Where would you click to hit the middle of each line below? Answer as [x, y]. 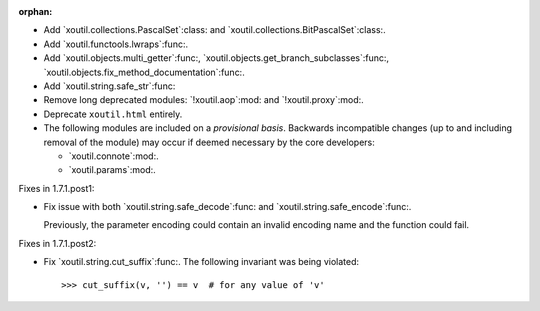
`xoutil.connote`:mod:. [113, 156]
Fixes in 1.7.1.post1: [56, 188]
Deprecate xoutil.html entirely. [113, 114]
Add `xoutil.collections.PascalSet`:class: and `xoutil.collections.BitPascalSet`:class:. [214, 30]
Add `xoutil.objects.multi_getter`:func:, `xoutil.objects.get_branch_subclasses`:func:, [216, 58]
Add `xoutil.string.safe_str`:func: [109, 86]
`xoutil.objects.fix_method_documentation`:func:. [144, 72]
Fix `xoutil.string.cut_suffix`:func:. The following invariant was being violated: [201, 262]
